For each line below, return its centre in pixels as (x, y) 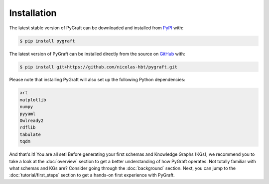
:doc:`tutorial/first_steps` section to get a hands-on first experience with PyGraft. (92, 175)
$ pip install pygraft (47, 41)
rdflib (28, 127)
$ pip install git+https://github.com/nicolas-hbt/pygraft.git (99, 67)
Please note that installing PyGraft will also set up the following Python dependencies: (97, 80)
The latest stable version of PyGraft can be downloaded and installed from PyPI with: (96, 28)
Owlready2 (32, 121)
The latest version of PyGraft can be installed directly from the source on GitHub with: (97, 54)
